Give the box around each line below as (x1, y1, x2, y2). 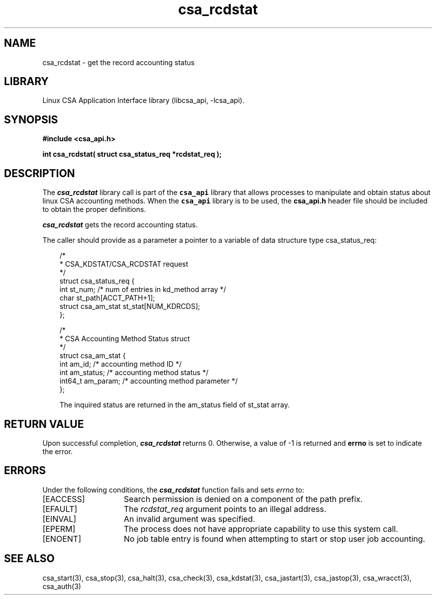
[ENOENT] (42, 533, 81, 544)
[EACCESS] (42, 494, 85, 504)
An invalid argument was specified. (123, 513, 255, 524)
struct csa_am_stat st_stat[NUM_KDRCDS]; (59, 302, 200, 311)
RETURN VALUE (4, 417, 84, 430)
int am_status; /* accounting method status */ (59, 368, 209, 377)
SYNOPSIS (4, 113, 58, 126)
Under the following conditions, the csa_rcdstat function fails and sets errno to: (42, 485, 305, 494)
